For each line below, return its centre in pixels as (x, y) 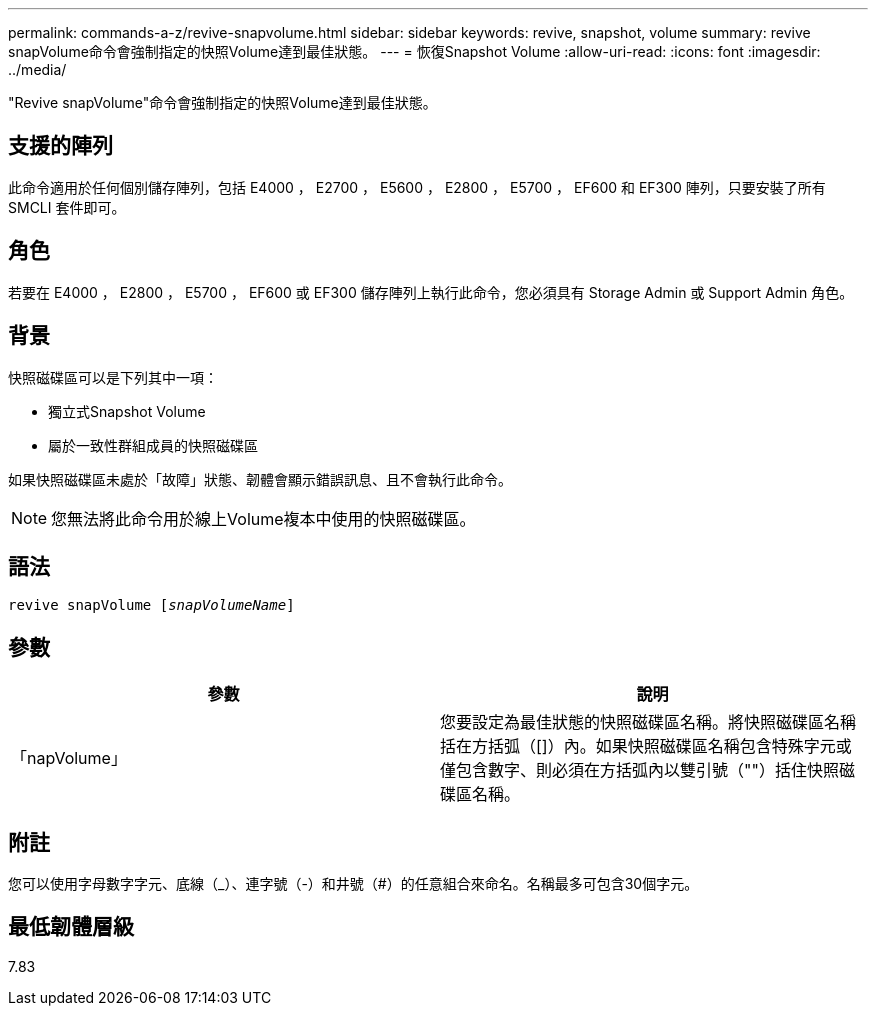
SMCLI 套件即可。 (67, 207)
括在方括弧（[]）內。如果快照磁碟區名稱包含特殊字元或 (646, 746)
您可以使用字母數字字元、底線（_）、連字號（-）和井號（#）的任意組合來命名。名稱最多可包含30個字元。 (353, 884)
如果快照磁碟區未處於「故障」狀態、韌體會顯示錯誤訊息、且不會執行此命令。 (260, 479)
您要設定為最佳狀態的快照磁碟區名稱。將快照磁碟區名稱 (648, 722)
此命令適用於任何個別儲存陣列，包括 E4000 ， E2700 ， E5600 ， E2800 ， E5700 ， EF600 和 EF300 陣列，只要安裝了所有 (417, 187)
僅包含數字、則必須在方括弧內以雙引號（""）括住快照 (639, 770)
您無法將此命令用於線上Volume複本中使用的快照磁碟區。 (263, 518)
